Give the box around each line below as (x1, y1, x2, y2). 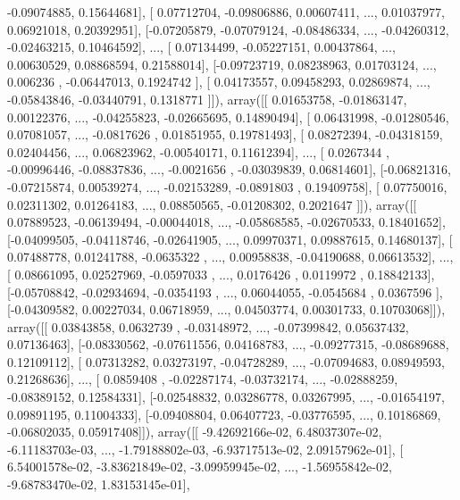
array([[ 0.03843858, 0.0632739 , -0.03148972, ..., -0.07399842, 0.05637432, (7, 317, 409, 336)
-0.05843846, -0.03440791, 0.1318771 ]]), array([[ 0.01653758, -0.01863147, (7, 89, 407, 108)
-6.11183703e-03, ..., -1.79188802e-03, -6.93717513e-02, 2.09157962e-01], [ (7, 439, 404, 458)
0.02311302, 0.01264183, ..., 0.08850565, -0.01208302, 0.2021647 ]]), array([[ (7, 195, 417, 213)
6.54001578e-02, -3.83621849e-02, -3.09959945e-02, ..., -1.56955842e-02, (7, 457, 392, 476)
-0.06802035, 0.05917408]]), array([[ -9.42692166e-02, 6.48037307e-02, (7, 422, 382, 441)
